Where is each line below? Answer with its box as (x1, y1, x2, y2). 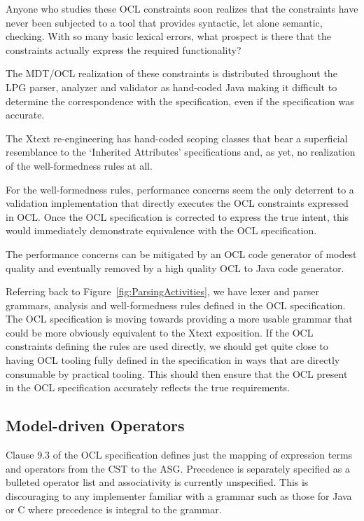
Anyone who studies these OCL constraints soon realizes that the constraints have (6, 1, 358, 15)
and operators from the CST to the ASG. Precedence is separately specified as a (6, 461, 350, 475)
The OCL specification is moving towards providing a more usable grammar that (6, 311, 353, 326)
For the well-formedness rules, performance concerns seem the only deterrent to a (6, 182, 354, 196)
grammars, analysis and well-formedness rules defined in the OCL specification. (6, 297, 346, 312)
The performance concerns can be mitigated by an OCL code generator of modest (6, 246, 357, 261)
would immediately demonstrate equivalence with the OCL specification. (6, 223, 317, 238)
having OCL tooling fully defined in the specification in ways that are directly (6, 353, 340, 367)
